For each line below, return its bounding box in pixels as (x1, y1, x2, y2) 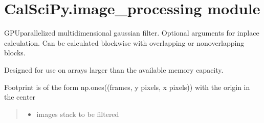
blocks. (4, 47, 26, 58)
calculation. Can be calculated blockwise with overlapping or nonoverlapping (4, 37, 245, 48)
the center (4, 91, 36, 102)
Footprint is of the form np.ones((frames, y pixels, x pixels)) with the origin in (4, 81, 250, 92)
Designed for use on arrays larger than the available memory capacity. (4, 64, 224, 75)
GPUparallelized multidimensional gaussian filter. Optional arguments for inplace (4, 27, 259, 38)
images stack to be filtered (36, 108, 119, 119)
